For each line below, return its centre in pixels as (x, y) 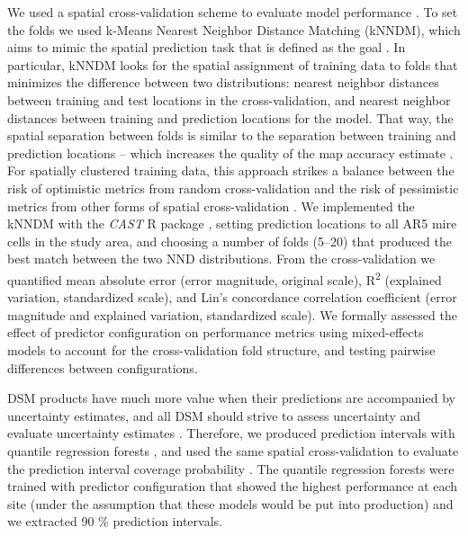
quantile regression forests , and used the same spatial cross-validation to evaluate (233, 450)
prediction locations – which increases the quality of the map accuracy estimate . (230, 152)
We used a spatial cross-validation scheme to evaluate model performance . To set (233, 12)
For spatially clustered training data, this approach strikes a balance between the (231, 170)
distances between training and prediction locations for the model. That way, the (230, 117)
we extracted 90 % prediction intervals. (115, 521)
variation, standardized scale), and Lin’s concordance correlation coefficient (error (232, 297)
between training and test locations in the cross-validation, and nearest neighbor (229, 99)
